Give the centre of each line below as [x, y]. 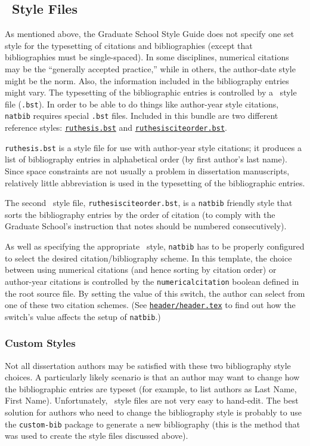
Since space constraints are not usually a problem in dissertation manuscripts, [147, 170]
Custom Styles [40, 343]
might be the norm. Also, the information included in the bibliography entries [147, 80]
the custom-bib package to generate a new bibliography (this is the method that [153, 424]
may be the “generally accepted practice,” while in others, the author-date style [150, 68]
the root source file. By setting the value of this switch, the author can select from [155, 293]
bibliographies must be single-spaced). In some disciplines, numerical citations [147, 57]
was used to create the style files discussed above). [97, 436]
